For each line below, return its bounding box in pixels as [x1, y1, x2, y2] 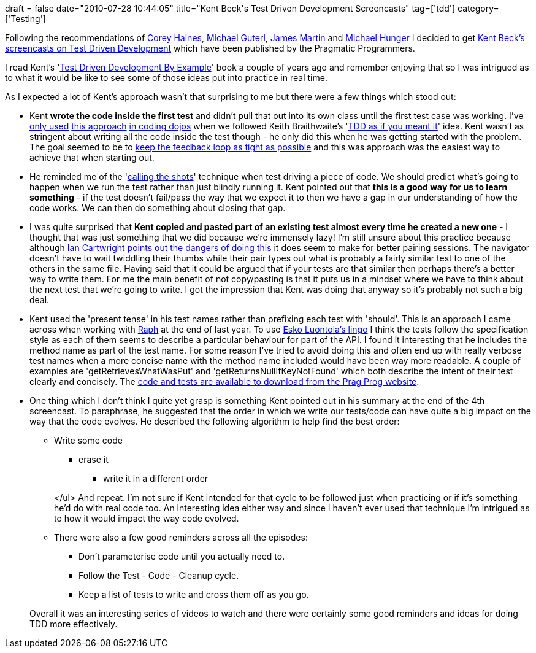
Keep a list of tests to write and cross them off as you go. [78, 589, 309, 600]
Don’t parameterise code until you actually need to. [78, 551, 285, 562]
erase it [78, 454, 109, 465]
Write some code [54, 435, 123, 446]
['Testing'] [5, 14, 46, 24]
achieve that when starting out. [29, 152, 155, 163]
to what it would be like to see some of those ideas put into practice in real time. [5, 72, 327, 83]
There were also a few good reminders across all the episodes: [54, 532, 308, 543]
